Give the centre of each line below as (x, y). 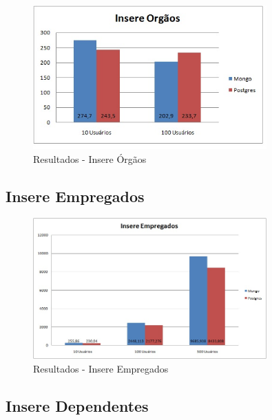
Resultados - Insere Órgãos (90, 158)
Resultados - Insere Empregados (101, 369)
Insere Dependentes (77, 406)
